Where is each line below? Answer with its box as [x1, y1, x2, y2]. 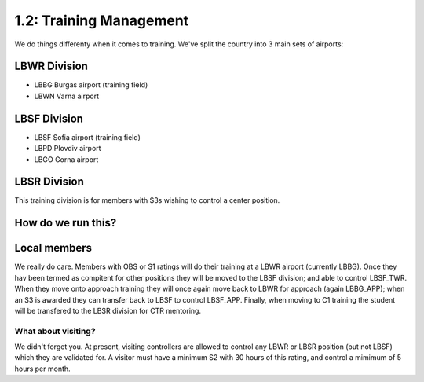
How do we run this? [14, 216, 117, 230]
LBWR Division [14, 60, 88, 73]
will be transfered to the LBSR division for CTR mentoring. [14, 306, 202, 315]
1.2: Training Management [14, 12, 189, 29]
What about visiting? [14, 325, 96, 336]
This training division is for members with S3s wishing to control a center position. [14, 196, 280, 205]
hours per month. [14, 364, 71, 373]
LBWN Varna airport [34, 91, 100, 101]
